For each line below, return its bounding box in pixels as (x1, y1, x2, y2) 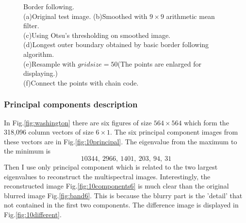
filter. (23, 20, 39, 31)
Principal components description (4, 98, 138, 110)
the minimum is (4, 146, 51, 156)
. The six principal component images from (110, 127, 238, 137)
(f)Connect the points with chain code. (23, 77, 139, 87)
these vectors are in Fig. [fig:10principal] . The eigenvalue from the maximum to (4, 136, 237, 146)
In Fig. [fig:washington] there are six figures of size (4, 117, 152, 127)
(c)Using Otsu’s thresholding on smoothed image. (23, 30, 170, 40)
